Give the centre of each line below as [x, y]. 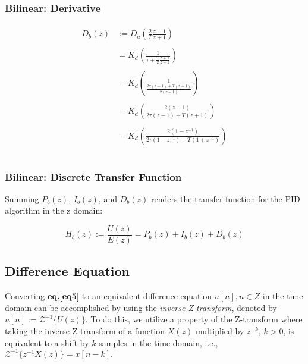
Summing [22, 198]
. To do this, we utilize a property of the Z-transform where [194, 319]
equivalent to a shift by [47, 342]
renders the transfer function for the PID [225, 198]
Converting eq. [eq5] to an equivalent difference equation [109, 296]
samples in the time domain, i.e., [158, 342]
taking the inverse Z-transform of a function [85, 331]
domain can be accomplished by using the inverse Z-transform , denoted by [141, 307]
